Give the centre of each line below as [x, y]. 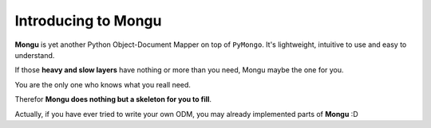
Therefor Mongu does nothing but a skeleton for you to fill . [113, 99]
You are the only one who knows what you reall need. [103, 84]
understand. [35, 55]
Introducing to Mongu [88, 21]
